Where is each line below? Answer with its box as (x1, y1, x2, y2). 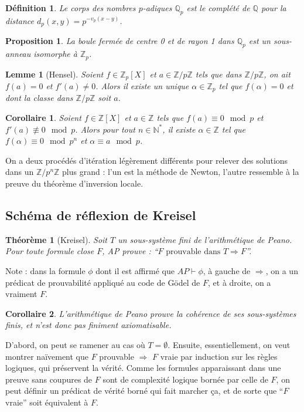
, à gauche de (203, 264, 251, 276)
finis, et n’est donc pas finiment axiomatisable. (5, 319, 172, 331)
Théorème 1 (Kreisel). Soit (5, 233, 107, 245)
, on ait (264, 67, 291, 80)
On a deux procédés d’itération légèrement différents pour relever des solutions (5, 154, 288, 166)
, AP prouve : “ (102, 245, 158, 257)
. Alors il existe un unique (95, 79, 189, 92)
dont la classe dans (5, 92, 73, 104)
